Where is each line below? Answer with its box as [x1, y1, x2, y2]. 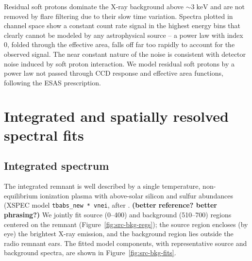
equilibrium [4, 190, 38, 200]
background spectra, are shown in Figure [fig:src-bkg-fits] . [4, 247, 176, 258]
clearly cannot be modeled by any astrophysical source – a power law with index [4, 30, 243, 40]
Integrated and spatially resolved [4, 106, 229, 126]
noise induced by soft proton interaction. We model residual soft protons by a [4, 58, 235, 68]
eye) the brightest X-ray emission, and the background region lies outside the [4, 228, 234, 239]
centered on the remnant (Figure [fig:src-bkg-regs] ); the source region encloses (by [4, 219, 248, 229]
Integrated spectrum [4, 158, 109, 173]
